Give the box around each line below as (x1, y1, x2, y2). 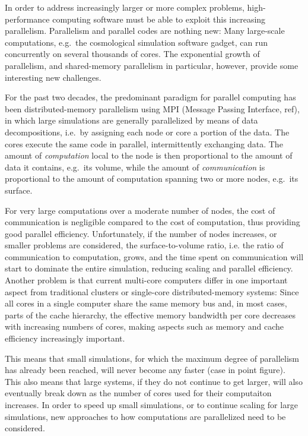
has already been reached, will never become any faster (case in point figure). (5, 364, 285, 376)
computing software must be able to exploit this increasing (52, 12, 266, 25)
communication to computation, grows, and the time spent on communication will (5, 250, 304, 263)
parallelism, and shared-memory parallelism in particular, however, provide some (5, 59, 299, 71)
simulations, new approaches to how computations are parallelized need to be (5, 410, 286, 422)
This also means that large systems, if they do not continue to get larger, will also (5, 375, 303, 387)
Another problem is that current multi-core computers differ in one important (5, 274, 288, 286)
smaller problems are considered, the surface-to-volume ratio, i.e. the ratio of (5, 239, 284, 251)
